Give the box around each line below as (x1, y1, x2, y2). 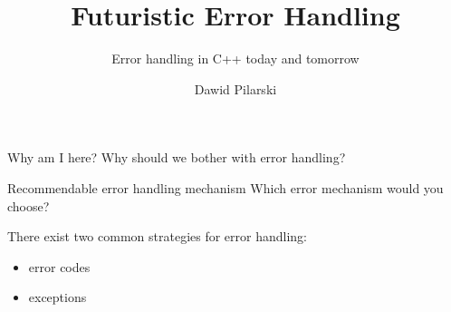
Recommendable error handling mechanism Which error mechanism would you (7, 178, 444, 197)
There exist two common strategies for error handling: (7, 227, 308, 246)
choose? (7, 196, 50, 215)
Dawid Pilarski (194, 79, 277, 98)
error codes (28, 257, 91, 276)
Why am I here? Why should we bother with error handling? (7, 148, 346, 167)
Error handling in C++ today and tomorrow (111, 49, 360, 68)
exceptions (28, 288, 87, 307)
